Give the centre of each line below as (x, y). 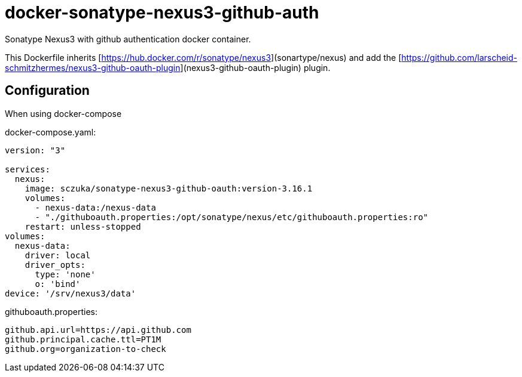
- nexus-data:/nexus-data (95, 207)
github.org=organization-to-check (86, 349)
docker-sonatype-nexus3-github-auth (162, 13)
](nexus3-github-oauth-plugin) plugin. (255, 67)
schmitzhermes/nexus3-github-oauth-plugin (93, 67)
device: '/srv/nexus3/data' (71, 293)
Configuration (47, 91)
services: (28, 169)
